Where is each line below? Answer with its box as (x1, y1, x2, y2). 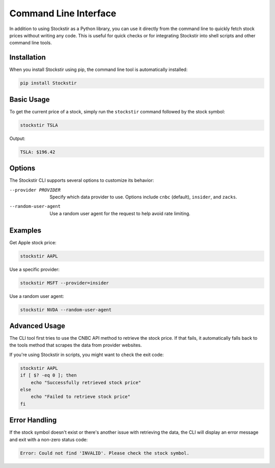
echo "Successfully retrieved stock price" (31, 380, 141, 385)
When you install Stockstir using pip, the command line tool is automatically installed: (9, 66, 188, 73)
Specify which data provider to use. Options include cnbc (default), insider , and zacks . (49, 194, 237, 200)
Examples (9, 226, 42, 235)
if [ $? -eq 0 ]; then (20, 372, 77, 378)
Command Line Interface (9, 8, 117, 19)
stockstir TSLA (20, 122, 58, 128)
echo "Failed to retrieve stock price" (31, 394, 131, 400)
